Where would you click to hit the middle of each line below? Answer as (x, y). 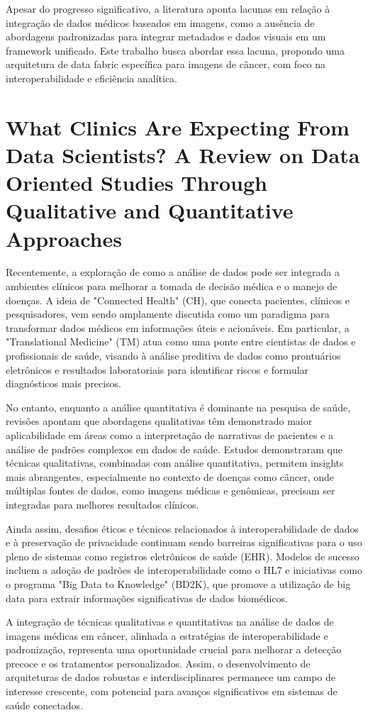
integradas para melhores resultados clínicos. (102, 504)
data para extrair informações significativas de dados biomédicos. (147, 598)
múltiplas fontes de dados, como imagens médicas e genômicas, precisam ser (171, 490)
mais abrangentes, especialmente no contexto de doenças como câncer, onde (170, 476)
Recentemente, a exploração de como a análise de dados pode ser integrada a (173, 272)
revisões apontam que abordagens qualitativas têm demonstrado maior (159, 421)
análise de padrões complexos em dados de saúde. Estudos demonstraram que (174, 449)
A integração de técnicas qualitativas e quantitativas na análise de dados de (170, 622)
